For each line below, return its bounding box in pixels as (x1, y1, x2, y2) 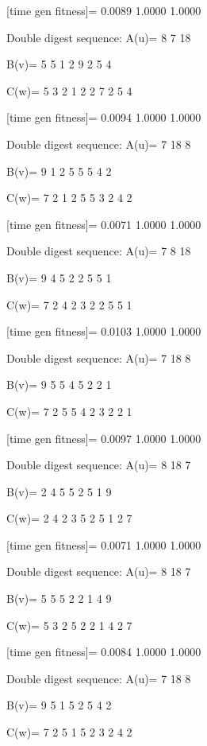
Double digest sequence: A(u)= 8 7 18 (6, 29, 191, 45)
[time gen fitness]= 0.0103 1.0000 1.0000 (6, 323, 201, 340)
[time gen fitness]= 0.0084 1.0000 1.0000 (6, 643, 201, 660)
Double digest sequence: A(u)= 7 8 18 (6, 243, 191, 259)
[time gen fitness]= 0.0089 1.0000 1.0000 (6, 2, 201, 18)
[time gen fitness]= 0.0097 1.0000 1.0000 (6, 429, 201, 446)
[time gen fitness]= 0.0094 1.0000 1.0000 (6, 109, 201, 126)
